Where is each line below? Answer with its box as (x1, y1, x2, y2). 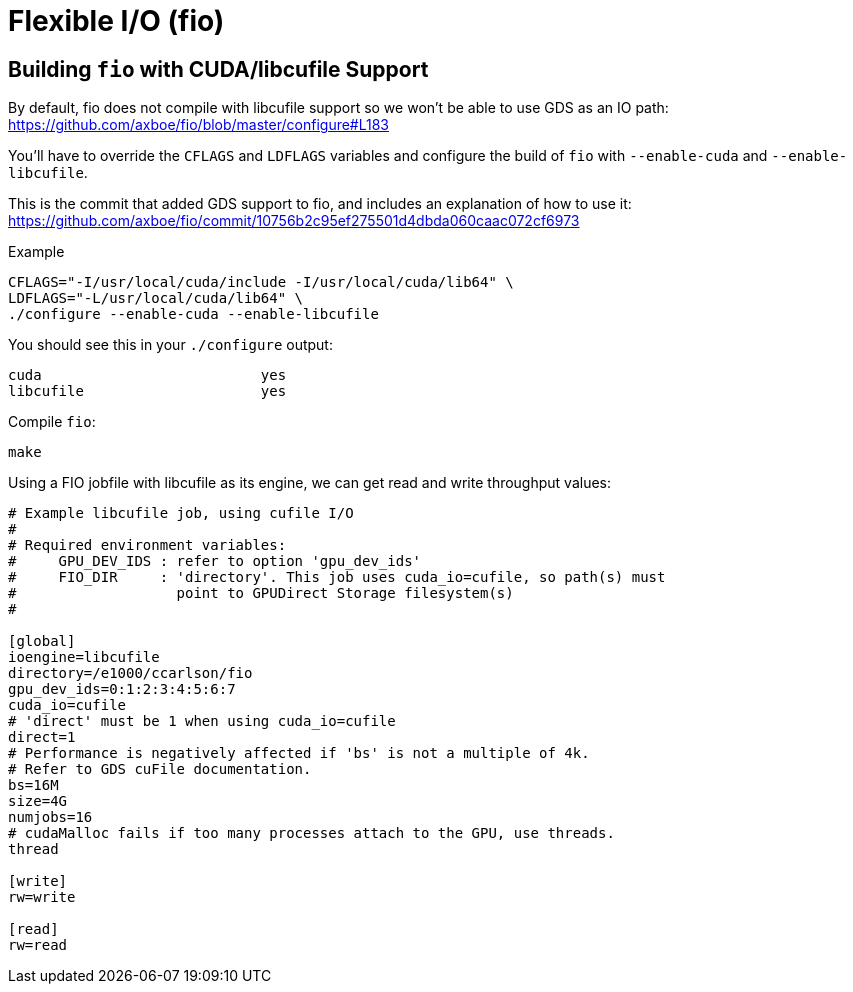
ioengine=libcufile (8, 649, 160, 666)
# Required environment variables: (8, 537, 287, 554)
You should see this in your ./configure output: (8, 336, 333, 354)
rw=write (8, 889, 76, 906)
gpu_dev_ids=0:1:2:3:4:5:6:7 (8, 681, 236, 698)
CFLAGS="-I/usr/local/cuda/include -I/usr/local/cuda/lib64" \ (8, 274, 514, 291)
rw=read (8, 937, 68, 954)
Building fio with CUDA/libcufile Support (8, 56, 429, 82)
